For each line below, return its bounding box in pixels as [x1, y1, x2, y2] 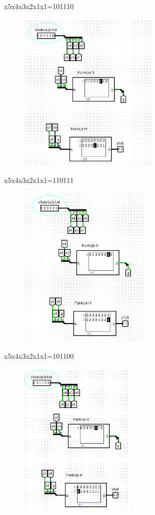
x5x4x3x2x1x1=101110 [4, 1, 74, 11]
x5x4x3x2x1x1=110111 [4, 174, 74, 185]
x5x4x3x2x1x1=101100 [4, 350, 74, 361]
